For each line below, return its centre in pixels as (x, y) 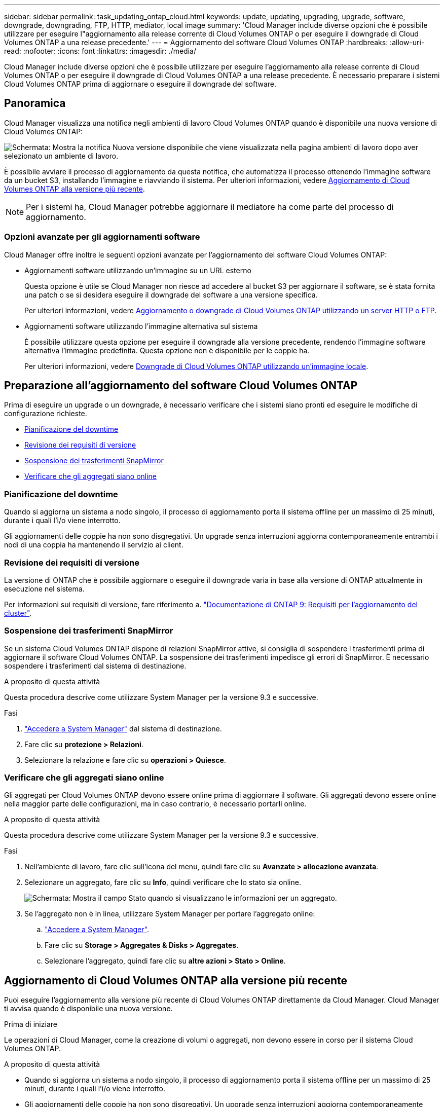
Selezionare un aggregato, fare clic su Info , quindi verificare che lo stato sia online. (163, 882)
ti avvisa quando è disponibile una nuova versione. (88, 1009)
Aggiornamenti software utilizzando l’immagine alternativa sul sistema (141, 326)
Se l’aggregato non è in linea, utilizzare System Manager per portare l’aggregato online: (170, 914)
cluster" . (18, 613)
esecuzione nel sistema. (44, 588)
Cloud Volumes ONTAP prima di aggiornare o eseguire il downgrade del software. (140, 84)
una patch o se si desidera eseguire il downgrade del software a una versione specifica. (171, 294)
